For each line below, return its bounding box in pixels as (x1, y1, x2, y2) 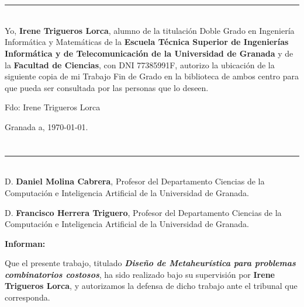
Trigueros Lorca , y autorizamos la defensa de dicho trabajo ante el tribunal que (5, 280, 298, 292)
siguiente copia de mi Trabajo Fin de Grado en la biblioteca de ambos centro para (5, 70, 299, 82)
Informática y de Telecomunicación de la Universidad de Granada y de (5, 47, 293, 59)
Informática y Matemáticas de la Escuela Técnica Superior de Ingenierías (5, 36, 289, 48)
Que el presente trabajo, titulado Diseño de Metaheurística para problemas (5, 257, 296, 269)
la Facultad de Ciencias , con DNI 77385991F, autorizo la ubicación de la (5, 58, 275, 71)
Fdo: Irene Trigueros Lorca (5, 101, 101, 113)
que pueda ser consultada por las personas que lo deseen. (5, 81, 209, 93)
